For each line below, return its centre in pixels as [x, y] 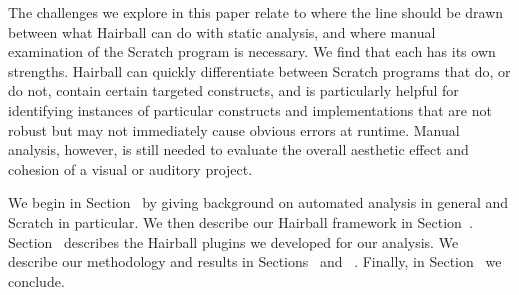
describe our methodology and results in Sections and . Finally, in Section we [255, 261]
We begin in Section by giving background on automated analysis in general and [258, 202]
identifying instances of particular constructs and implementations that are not [250, 109]
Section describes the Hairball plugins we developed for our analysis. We [233, 241]
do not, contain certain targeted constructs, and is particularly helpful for [233, 90]
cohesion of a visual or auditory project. [130, 168]
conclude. [36, 280]
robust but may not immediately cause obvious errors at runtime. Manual [234, 129]
